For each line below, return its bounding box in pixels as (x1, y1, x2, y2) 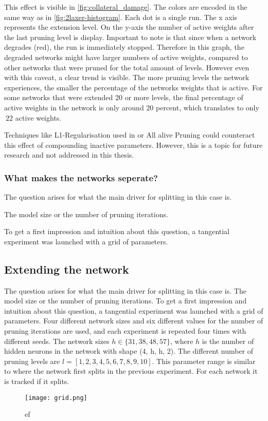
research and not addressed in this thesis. (4, 149, 134, 160)
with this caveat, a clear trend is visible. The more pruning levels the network (4, 72, 249, 83)
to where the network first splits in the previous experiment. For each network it (4, 366, 258, 376)
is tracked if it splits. (4, 376, 69, 387)
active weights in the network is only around (4, 102, 144, 112)
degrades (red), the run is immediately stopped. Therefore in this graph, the (4, 42, 244, 52)
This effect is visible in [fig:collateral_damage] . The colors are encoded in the (4, 2, 247, 12)
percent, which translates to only (156, 102, 259, 112)
